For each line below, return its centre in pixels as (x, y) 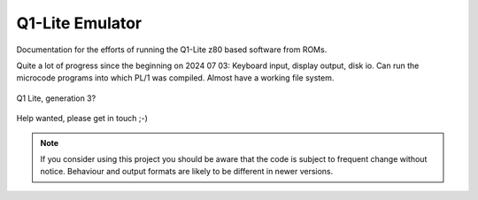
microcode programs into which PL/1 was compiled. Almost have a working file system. (175, 78)
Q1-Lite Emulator (79, 23)
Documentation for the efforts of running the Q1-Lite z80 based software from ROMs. (172, 50)
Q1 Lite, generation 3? (56, 98)
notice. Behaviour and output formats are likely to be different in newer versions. (187, 172)
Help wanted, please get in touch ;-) (82, 119)
